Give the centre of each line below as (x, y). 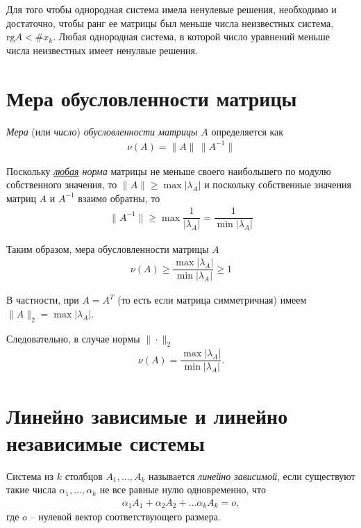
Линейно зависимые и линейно (147, 415)
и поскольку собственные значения (278, 184)
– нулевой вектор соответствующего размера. (125, 517)
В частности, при (43, 300)
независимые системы (106, 442)
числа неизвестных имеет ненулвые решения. (102, 50)
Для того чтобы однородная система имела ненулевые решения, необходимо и (171, 9)
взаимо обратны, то (119, 198)
